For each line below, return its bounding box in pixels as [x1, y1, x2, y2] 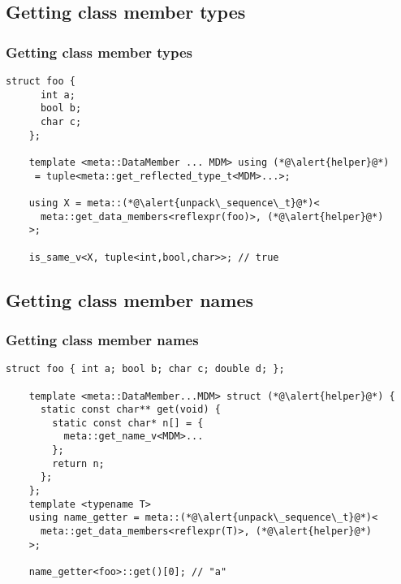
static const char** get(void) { [40, 404, 221, 416]
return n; [52, 457, 105, 469]
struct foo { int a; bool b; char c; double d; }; [6, 363, 285, 375]
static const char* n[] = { [52, 417, 204, 429]
